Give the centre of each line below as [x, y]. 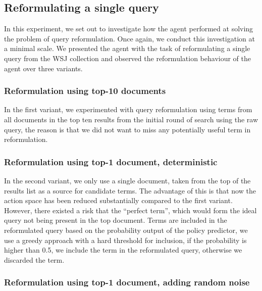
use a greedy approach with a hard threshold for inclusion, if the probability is [125, 240]
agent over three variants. [43, 68]
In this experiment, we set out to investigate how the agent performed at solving [129, 29]
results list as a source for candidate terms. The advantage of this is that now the [130, 190]
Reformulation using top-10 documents [85, 91]
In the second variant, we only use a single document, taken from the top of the [127, 180]
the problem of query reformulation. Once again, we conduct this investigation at [129, 38]
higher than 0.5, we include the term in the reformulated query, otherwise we [123, 250]
